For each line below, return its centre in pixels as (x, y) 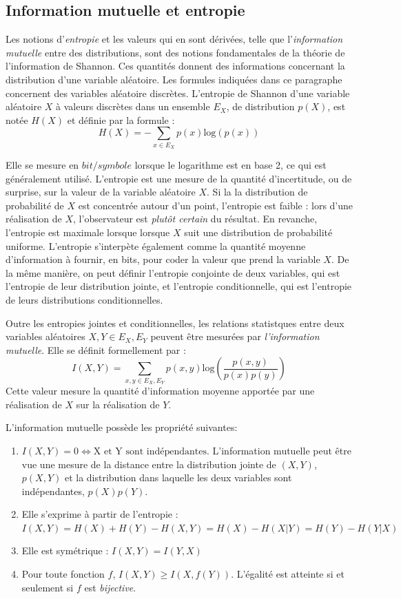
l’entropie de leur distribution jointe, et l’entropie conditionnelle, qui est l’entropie (179, 286)
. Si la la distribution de (257, 192)
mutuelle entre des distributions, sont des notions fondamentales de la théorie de (175, 52)
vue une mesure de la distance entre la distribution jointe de (149, 464)
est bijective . (110, 587)
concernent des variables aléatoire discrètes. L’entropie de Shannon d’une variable (178, 93)
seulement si (48, 587)
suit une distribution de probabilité (258, 232)
